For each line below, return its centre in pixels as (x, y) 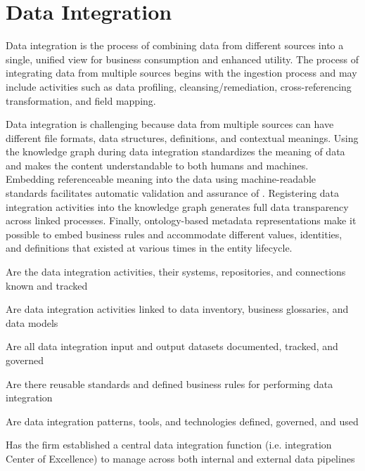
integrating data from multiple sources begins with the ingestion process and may (181, 73)
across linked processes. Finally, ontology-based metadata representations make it (181, 220)
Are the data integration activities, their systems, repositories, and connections (176, 272)
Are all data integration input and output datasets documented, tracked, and (172, 346)
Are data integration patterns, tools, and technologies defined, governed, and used (182, 421)
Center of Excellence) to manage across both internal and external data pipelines (180, 458)
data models (32, 322)
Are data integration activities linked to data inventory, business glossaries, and (177, 309)
